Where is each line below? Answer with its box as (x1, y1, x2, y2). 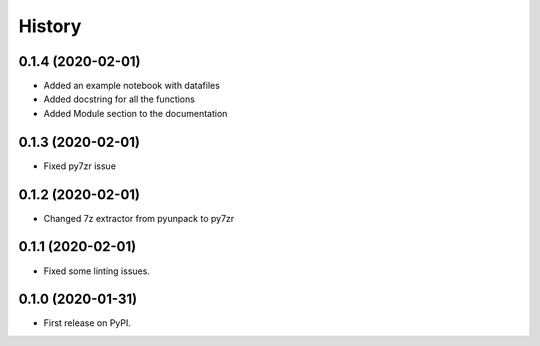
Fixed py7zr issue (43, 160, 117, 172)
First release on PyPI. (43, 317, 132, 329)
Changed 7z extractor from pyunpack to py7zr (43, 212, 235, 224)
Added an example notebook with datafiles (43, 80, 220, 92)
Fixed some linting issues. (43, 265, 150, 277)
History (18, 15, 82, 37)
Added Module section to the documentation (43, 107, 228, 119)
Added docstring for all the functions (43, 93, 195, 105)
